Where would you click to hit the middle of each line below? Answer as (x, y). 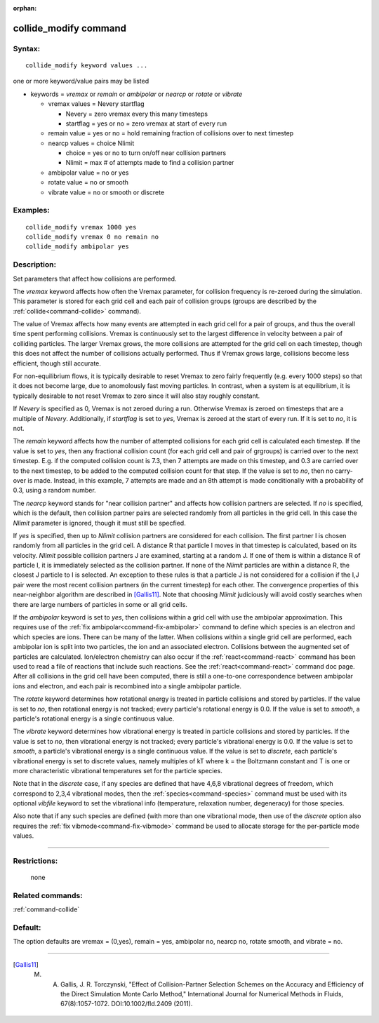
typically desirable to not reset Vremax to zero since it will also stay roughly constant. (137, 396)
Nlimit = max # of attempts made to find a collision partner (150, 163)
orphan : (25, 8)
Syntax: (27, 48)
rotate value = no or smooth (88, 182)
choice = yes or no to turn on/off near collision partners (146, 153)
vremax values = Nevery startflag (96, 104)
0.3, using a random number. (54, 490)
